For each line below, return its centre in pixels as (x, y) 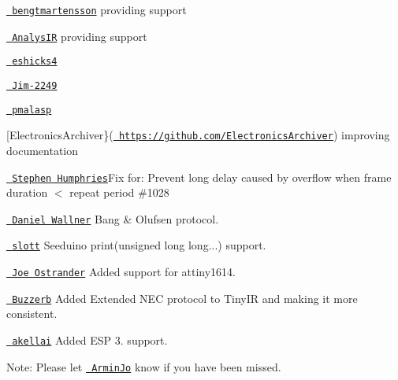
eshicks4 (35, 62)
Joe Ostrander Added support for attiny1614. (124, 272)
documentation (43, 150)
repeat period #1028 (119, 192)
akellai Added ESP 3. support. (90, 340)
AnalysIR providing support (80, 36)
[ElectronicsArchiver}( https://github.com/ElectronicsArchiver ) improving (198, 135)
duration (27, 192)
